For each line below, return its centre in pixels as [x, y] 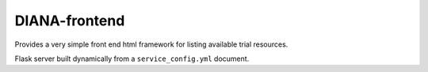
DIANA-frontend [70, 21]
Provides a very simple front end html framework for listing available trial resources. [151, 44]
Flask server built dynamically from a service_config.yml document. [132, 59]
